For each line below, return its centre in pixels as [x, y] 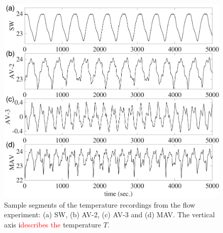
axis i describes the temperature [53, 225]
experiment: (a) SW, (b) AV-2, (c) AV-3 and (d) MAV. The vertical [109, 214]
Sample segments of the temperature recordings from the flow [100, 204]
